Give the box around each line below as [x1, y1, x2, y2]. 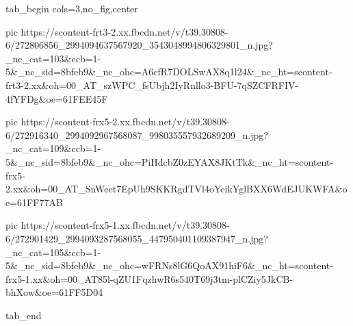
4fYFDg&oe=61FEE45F [5, 91, 108, 105]
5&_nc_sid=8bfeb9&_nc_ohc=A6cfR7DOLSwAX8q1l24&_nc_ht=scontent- [5, 64, 332, 79]
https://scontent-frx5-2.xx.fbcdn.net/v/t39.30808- [21, 114, 230, 129]
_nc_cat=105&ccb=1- [5, 244, 101, 259]
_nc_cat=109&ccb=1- [5, 141, 101, 155]
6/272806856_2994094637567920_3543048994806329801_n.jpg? [5, 38, 273, 52]
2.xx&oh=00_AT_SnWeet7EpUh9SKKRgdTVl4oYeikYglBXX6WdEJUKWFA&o [5, 181, 348, 196]
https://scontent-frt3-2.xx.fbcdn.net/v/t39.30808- [21, 24, 228, 38]
